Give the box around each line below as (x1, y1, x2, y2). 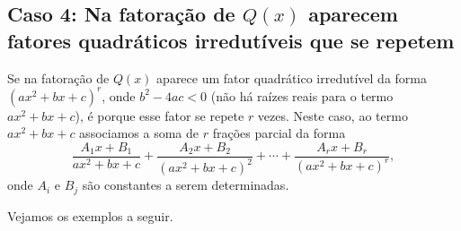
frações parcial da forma (212, 124, 346, 142)
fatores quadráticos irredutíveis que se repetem (7, 26, 455, 54)
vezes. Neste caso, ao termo (257, 106, 408, 124)
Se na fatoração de (7, 68, 110, 87)
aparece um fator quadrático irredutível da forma (156, 68, 427, 87)
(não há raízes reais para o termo (210, 86, 394, 105)
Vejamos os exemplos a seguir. (7, 206, 173, 225)
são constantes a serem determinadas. (82, 175, 289, 194)
